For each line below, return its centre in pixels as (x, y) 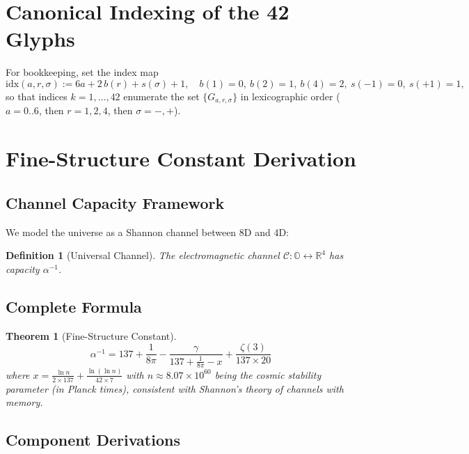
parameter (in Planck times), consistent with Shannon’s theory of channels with (175, 388)
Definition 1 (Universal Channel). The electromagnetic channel (143, 255)
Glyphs (40, 39)
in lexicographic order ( (290, 96)
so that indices (37, 96)
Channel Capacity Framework (115, 202)
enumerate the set (161, 96)
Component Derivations (93, 440)
